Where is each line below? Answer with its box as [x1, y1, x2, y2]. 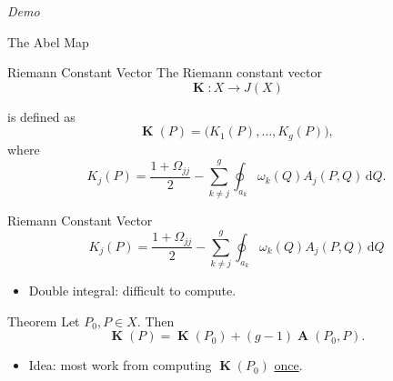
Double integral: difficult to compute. [28, 281, 237, 300]
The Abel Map [7, 32, 89, 51]
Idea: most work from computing [28, 356, 212, 375]
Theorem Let [7, 311, 80, 330]
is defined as [7, 106, 76, 125]
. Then [136, 311, 175, 330]
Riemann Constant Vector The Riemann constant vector [7, 63, 322, 82]
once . [274, 356, 303, 375]
